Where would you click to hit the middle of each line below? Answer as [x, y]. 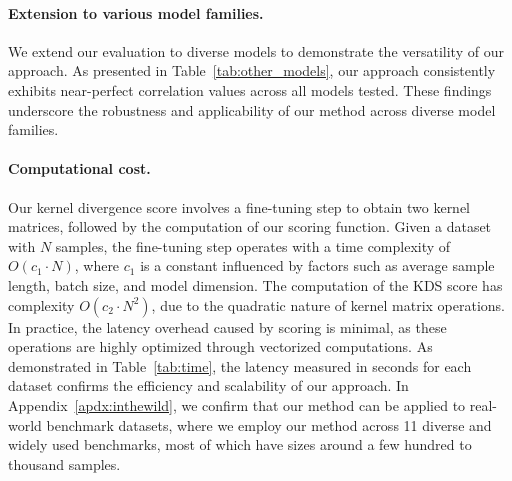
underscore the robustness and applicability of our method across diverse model [252, 109]
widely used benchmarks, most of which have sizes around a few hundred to [240, 444]
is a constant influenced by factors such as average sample [317, 265]
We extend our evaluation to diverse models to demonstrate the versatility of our [256, 50]
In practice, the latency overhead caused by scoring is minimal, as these [227, 326]
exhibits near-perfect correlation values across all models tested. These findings [250, 89]
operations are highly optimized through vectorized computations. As [220, 346]
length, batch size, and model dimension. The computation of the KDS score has [255, 284]
